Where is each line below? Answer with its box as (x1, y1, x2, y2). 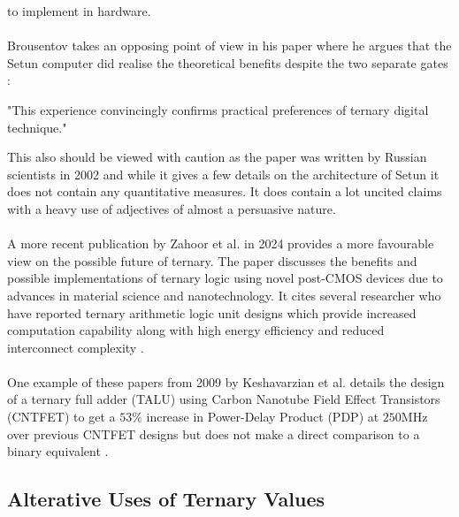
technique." (7, 118, 67, 136)
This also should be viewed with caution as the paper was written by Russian (7, 148, 427, 166)
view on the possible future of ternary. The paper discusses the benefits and (7, 251, 417, 270)
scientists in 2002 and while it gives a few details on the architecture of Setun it (7, 164, 440, 183)
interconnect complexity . (7, 338, 144, 356)
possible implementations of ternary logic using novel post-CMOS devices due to (7, 269, 443, 287)
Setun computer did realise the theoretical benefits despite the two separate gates (7, 53, 448, 72)
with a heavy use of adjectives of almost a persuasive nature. (7, 199, 336, 217)
